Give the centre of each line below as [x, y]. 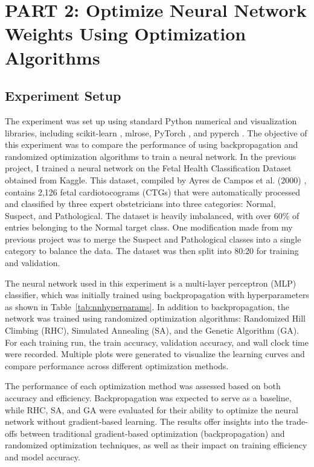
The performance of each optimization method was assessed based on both [143, 386]
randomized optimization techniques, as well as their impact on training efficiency [156, 445]
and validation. [33, 263]
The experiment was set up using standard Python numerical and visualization [151, 120]
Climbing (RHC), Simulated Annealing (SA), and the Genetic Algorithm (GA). [152, 330]
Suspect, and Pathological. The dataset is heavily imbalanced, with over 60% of [152, 215]
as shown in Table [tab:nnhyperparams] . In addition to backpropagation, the [147, 306]
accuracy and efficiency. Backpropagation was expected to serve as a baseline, [148, 398]
